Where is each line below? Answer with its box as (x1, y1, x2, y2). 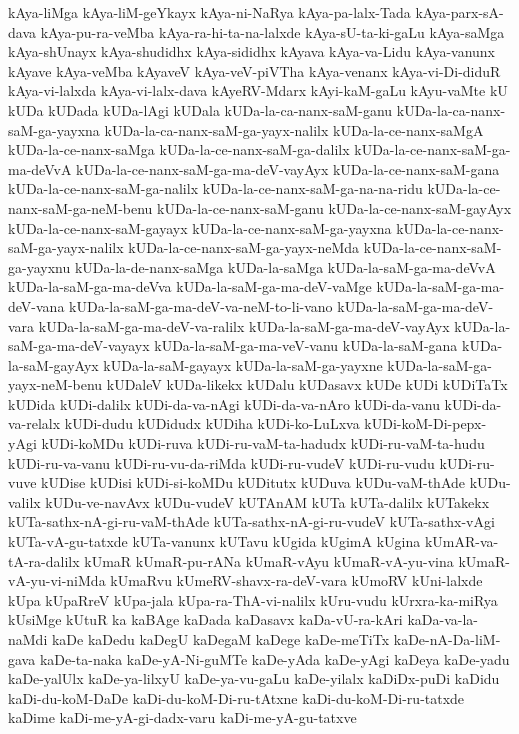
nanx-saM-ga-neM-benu (8, 197, 153, 218)
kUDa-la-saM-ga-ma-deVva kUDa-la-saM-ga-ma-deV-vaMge (8, 276, 372, 297)
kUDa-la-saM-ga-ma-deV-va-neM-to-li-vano (69, 295, 333, 316)
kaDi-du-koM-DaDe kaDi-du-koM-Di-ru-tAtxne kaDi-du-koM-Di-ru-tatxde (8, 687, 465, 708)
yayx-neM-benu (8, 374, 103, 395)
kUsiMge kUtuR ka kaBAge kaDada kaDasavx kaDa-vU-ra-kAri (8, 609, 403, 630)
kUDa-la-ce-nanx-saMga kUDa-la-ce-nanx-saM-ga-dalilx (8, 139, 350, 160)
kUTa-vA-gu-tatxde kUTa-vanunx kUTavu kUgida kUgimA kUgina (8, 531, 421, 552)
